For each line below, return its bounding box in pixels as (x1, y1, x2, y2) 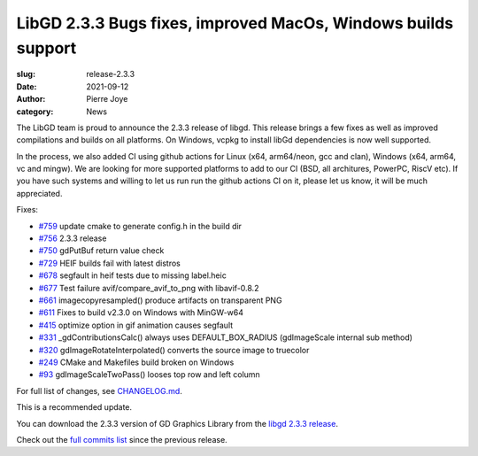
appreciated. (16, 188, 63, 198)
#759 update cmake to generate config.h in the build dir (38, 220, 243, 231)
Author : (16, 94, 46, 104)
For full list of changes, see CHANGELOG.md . (16, 385, 183, 396)
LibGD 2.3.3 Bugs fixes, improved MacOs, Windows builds (16, 13, 454, 33)
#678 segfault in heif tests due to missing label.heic (38, 270, 227, 281)
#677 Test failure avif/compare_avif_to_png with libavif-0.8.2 (38, 282, 259, 293)
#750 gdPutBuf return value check (38, 245, 165, 256)
